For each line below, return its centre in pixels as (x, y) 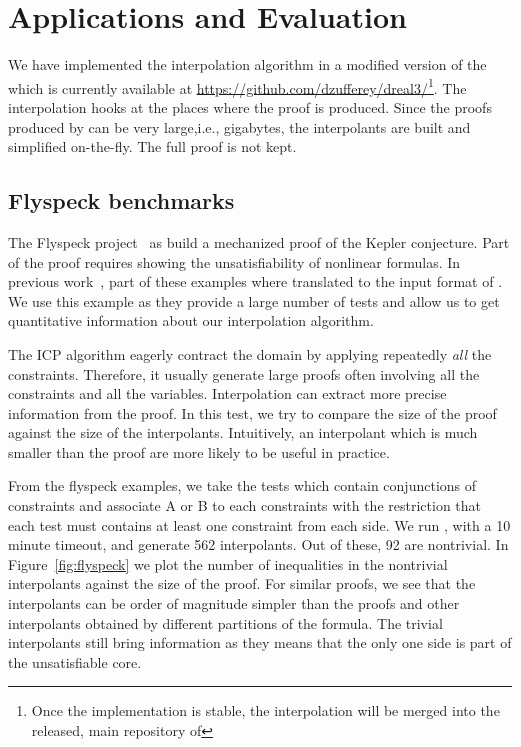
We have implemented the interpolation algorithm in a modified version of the (247, 64)
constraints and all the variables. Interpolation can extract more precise (227, 393)
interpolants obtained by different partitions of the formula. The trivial (225, 622)
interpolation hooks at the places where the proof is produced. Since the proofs (250, 106)
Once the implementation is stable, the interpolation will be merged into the (265, 710)
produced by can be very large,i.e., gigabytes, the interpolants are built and (239, 126)
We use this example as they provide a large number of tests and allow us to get (254, 300)
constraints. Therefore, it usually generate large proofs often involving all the (244, 373)
